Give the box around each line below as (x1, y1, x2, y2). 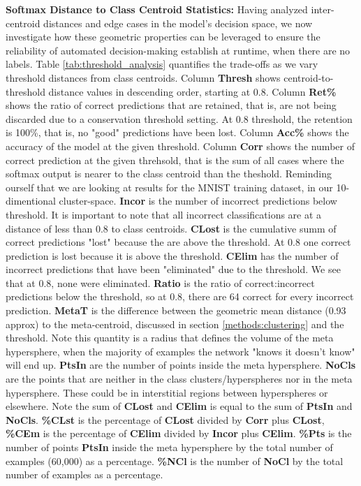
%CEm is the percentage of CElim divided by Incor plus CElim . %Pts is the (6, 426, 352, 441)
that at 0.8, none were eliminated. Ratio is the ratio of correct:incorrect (6, 275, 315, 290)
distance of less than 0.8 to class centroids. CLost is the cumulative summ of (6, 221, 337, 235)
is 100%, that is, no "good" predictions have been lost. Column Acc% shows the (6, 125, 349, 140)
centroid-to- (283, 70, 334, 84)
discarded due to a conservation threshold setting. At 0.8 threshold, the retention (6, 111, 353, 126)
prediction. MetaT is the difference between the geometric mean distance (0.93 (6, 303, 346, 318)
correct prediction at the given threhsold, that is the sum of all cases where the (6, 152, 344, 167)
